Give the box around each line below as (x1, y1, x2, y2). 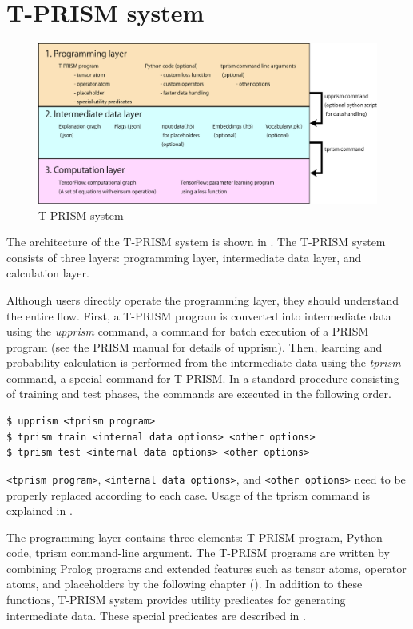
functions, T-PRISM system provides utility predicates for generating (6, 591, 346, 608)
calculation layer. (6, 265, 89, 281)
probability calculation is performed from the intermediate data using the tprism (6, 354, 401, 371)
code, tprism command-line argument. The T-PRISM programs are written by (6, 544, 390, 561)
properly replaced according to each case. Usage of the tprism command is (6, 486, 371, 503)
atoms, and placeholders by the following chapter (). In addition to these (6, 575, 363, 592)
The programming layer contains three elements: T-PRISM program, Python (6, 528, 383, 545)
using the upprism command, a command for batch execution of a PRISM (6, 323, 369, 340)
